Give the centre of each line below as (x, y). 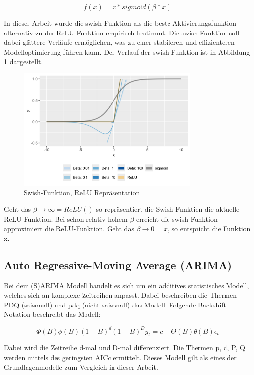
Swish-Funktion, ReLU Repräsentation (82, 192)
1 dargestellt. (24, 61)
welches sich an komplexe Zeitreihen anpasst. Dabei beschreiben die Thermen (120, 295)
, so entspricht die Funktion (209, 228)
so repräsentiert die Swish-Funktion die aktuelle (168, 209)
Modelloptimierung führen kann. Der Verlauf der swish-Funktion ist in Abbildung (127, 51)
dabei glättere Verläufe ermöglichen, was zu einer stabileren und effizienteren (119, 42)
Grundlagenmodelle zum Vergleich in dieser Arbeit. (81, 367)
